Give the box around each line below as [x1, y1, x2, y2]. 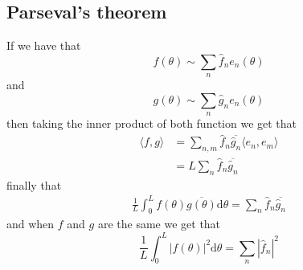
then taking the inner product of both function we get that [6, 115, 297, 132]
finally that [6, 176, 62, 193]
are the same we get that [97, 215, 221, 232]
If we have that [6, 37, 81, 54]
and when [6, 215, 55, 232]
